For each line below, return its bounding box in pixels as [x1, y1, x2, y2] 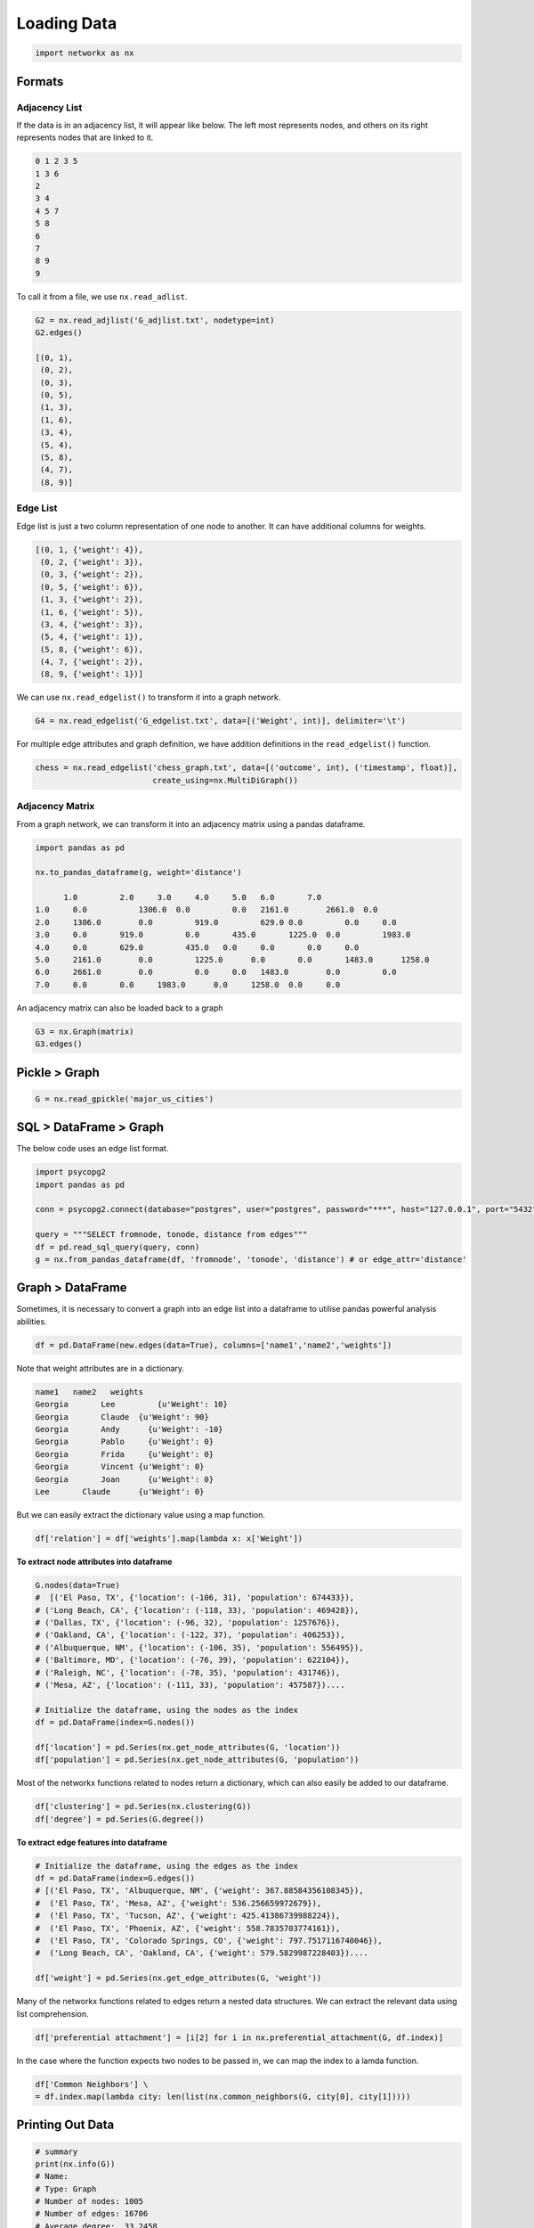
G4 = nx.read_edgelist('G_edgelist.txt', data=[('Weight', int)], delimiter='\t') [35, 716, 407, 726]
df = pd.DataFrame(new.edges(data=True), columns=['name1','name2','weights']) [35, 1339, 392, 1350]
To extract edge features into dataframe [16, 1837, 168, 1847]
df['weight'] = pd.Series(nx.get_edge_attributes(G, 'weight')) [35, 1973, 322, 1983]
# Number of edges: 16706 [35, 2208, 149, 2219]
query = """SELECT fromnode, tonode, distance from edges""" [35, 1230, 308, 1240]
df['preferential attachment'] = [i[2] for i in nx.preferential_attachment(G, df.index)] [35, 2032, 444, 2043]
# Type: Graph [35, 2183, 97, 2194]
